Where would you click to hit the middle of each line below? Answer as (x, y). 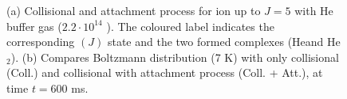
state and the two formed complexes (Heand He (224, 42)
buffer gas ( (34, 26)
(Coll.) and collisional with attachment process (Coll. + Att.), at (165, 72)
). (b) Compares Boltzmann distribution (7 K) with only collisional (175, 57)
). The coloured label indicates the (190, 26)
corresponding (41, 42)
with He (314, 10)
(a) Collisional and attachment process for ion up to (134, 10)
